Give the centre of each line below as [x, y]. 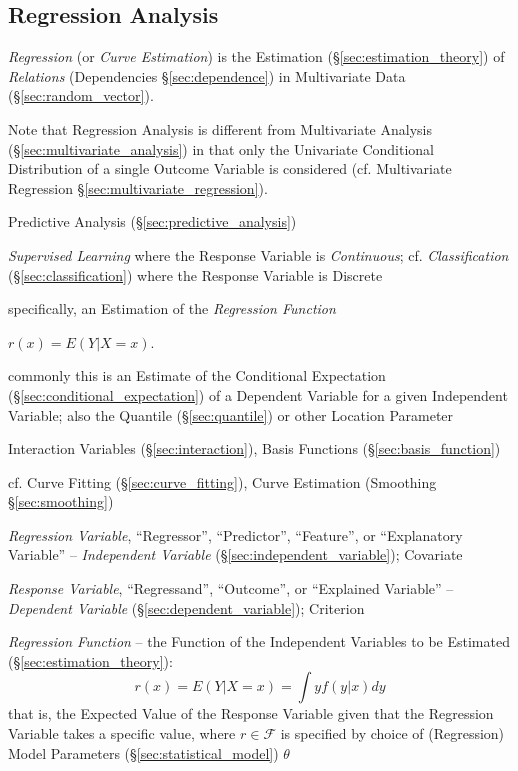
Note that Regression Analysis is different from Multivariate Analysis [220, 128]
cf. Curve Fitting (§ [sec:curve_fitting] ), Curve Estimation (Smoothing [222, 481]
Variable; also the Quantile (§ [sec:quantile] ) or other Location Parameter [231, 414]
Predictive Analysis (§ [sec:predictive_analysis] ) [152, 221]
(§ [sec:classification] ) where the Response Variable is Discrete [195, 274]
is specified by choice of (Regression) [392, 733]
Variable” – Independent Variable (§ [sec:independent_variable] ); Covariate [235, 554]
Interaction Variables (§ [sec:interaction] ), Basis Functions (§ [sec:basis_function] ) [254, 448]
